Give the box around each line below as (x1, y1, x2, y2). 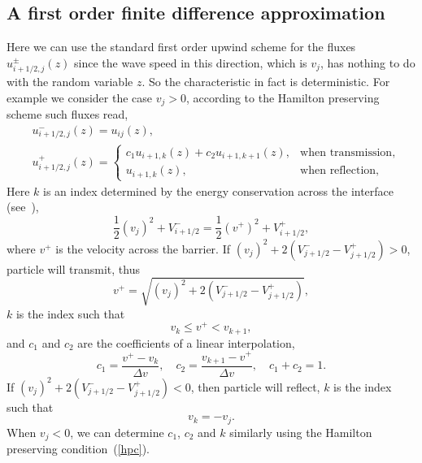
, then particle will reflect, (190, 378, 320, 395)
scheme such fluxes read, (7, 106, 128, 123)
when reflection (300, 165, 376, 177)
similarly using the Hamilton (229, 423, 372, 440)
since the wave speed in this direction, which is (74, 54, 307, 71)
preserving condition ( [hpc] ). (7, 440, 150, 457)
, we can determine (70, 423, 164, 440)
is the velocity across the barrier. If (55, 240, 230, 257)
